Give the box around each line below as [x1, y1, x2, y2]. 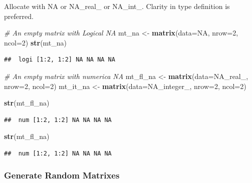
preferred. [4, 10, 34, 21]
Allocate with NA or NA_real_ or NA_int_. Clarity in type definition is [4, 1, 230, 11]
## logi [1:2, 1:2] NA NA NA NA [4, 56, 115, 63]
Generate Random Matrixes [4, 169, 120, 181]
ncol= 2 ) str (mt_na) [4, 37, 67, 47]
